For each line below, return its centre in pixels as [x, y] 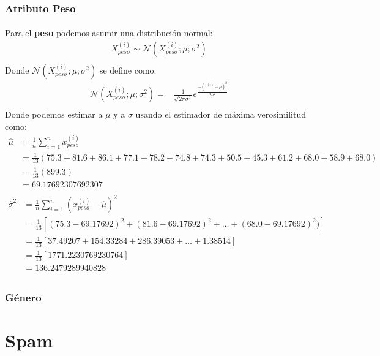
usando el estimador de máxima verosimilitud [221, 114]
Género [23, 297]
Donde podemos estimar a [54, 114]
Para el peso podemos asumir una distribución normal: [109, 33]
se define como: [128, 70]
